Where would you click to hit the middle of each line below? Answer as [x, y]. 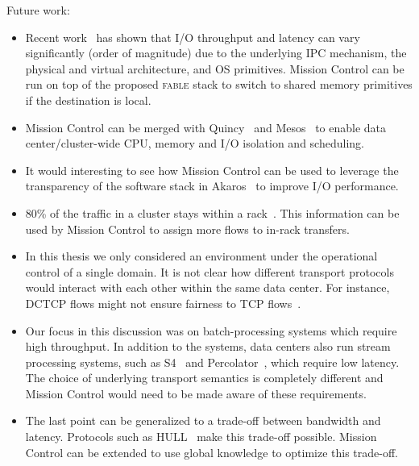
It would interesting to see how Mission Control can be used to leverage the [212, 170]
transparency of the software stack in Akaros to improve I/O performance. [212, 186]
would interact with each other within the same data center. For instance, [207, 287]
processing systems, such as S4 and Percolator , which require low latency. [212, 362]
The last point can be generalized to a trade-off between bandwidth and [203, 420]
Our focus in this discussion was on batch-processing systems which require [211, 330]
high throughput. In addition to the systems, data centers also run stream [208, 346]
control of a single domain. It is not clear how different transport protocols [209, 271]
